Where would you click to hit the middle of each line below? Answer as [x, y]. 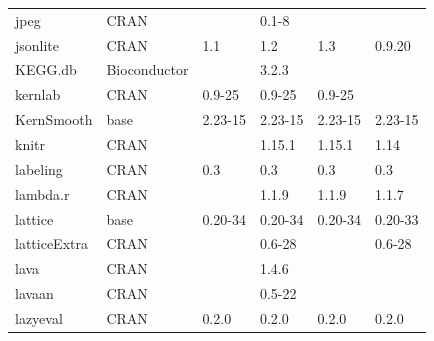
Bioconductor [147, 69]
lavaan [34, 293]
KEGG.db [46, 69]
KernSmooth [54, 119]
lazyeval [39, 317]
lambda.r [42, 193]
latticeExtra [51, 243]
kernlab [38, 94]
